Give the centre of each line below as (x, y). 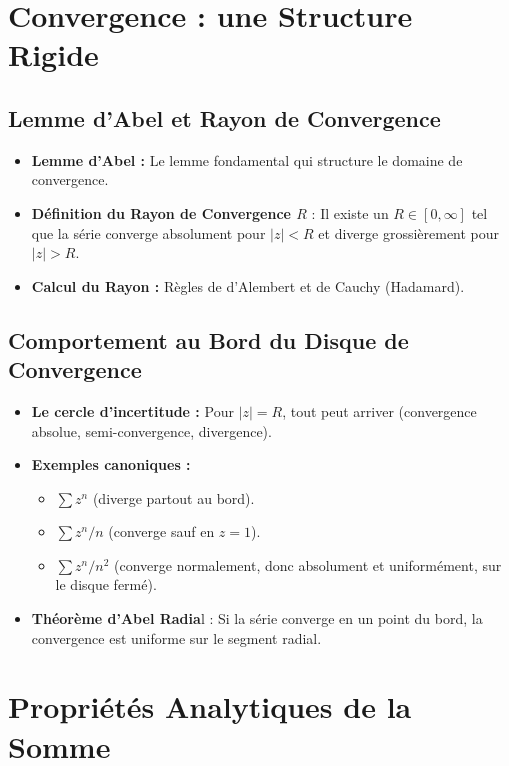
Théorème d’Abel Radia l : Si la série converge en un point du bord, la (257, 618)
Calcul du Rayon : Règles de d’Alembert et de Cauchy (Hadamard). (248, 285)
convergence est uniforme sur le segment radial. (176, 637)
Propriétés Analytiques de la (210, 706)
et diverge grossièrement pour (409, 232)
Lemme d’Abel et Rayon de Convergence (224, 117)
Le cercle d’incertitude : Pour (132, 410)
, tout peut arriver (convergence (379, 410)
